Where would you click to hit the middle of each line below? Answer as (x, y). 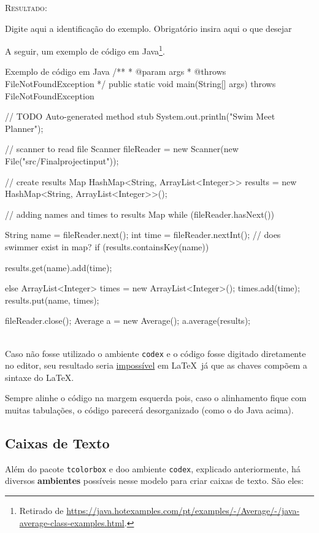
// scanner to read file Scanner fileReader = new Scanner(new (122, 149)
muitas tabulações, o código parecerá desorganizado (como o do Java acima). (149, 409)
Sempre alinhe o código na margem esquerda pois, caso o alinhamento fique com (156, 398)
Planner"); (24, 128)
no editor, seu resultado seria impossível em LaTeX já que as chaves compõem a (156, 365)
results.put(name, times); (52, 300)
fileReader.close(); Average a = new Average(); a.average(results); (128, 320)
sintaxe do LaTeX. (40, 377)
